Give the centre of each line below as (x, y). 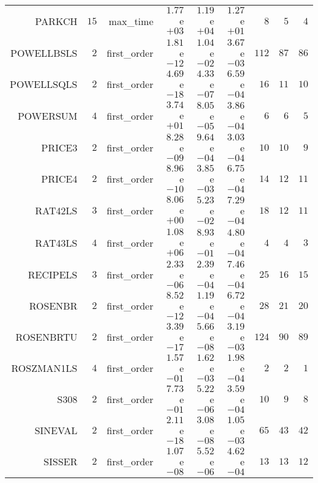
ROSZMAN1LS (44, 368)
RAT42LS (56, 210)
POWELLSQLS (44, 84)
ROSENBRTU (46, 337)
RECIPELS (53, 274)
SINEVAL (56, 430)
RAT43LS (56, 243)
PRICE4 (59, 179)
